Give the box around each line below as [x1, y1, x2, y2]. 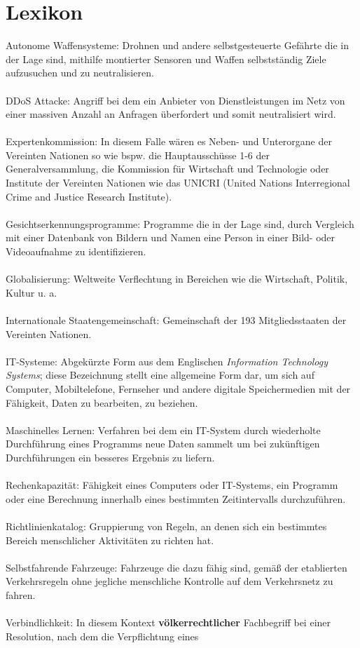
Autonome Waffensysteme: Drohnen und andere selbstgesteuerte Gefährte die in [6, 38, 349, 53]
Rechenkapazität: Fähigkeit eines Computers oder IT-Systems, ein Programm [6, 478, 338, 492]
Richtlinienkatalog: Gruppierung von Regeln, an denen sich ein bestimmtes [6, 518, 327, 533]
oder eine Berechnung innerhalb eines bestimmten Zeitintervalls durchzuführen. [6, 491, 346, 506]
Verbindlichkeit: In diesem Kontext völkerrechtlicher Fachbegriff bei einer [6, 615, 331, 630]
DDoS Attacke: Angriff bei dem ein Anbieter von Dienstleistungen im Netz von [6, 93, 345, 107]
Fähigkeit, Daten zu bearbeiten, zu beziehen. [6, 395, 198, 410]
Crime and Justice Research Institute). [6, 189, 172, 203]
